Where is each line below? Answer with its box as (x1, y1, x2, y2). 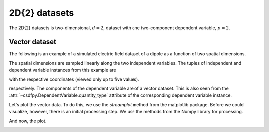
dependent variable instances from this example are (9, 67, 117, 73)
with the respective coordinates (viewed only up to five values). (9, 76, 139, 82)
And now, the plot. (9, 118, 47, 124)
